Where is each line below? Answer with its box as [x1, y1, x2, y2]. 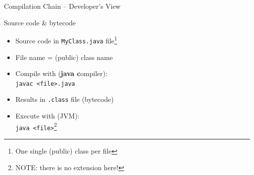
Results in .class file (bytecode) [15, 94, 114, 104]
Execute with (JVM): [15, 111, 80, 120]
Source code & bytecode [4, 17, 76, 27]
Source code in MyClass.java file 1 [15, 34, 117, 45]
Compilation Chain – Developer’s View [4, 1, 121, 11]
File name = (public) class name [15, 52, 113, 62]
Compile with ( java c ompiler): [15, 68, 107, 78]
